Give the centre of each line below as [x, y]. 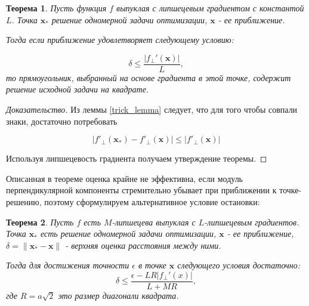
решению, [24, 202]
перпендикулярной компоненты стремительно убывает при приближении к [141, 190]
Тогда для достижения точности [68, 265]
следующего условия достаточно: [239, 265]
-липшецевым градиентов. [252, 222]
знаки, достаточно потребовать [62, 121]
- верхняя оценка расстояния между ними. [143, 245]
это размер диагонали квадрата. [118, 296]
